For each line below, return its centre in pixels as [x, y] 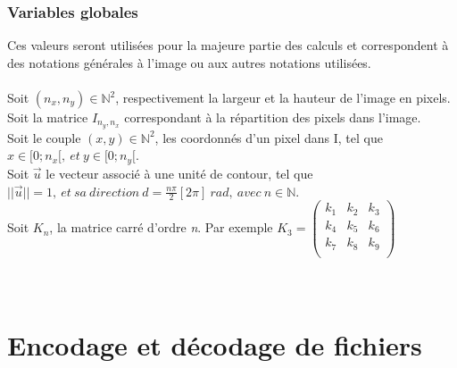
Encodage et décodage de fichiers [215, 345]
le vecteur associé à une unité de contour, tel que [179, 173]
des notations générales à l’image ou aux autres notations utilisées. [189, 62]
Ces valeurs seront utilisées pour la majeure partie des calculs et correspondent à [228, 45]
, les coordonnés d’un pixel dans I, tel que [269, 137]
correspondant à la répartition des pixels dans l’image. [273, 117]
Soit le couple [44, 137]
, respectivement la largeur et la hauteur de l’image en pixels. [283, 97]
